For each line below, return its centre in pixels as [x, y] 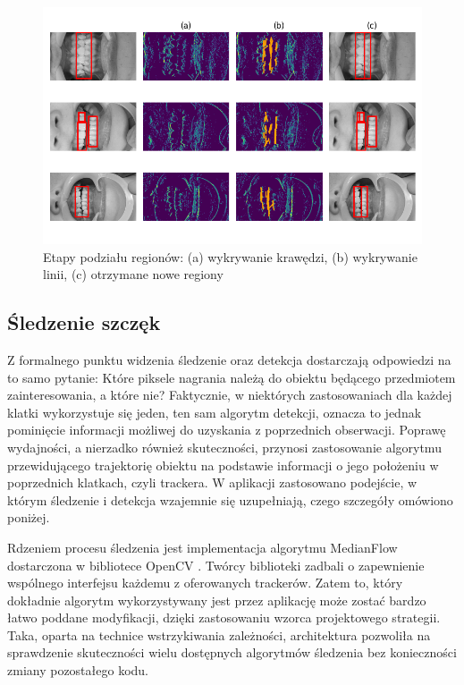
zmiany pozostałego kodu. [78, 670]
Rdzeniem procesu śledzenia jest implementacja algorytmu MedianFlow [202, 547]
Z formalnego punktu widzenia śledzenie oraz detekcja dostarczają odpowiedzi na [229, 359]
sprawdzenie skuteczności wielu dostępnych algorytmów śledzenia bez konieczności [232, 652]
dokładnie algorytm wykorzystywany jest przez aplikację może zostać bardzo [217, 600]
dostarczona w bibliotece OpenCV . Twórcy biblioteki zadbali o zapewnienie [216, 565]
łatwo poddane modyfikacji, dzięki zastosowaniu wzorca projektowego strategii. [224, 617]
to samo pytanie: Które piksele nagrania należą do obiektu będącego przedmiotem [232, 377]
